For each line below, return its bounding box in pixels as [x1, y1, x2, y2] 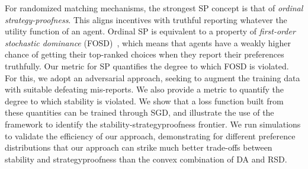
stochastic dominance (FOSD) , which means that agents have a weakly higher [5, 36, 291, 49]
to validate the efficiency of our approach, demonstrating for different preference [5, 129, 296, 142]
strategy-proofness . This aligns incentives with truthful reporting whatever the [5, 13, 287, 25]
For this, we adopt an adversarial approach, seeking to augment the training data [5, 71, 300, 84]
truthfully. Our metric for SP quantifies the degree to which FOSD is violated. [5, 59, 289, 72]
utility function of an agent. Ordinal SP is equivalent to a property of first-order [5, 25, 296, 37]
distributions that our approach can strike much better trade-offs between [5, 141, 272, 154]
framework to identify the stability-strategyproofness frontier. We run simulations [5, 117, 301, 130]
